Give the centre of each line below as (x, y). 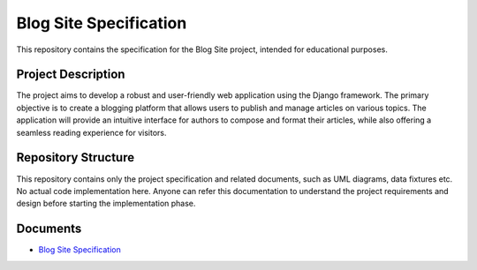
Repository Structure (76, 157)
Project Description (71, 75)
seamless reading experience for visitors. (91, 132)
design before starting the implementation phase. (106, 204)
